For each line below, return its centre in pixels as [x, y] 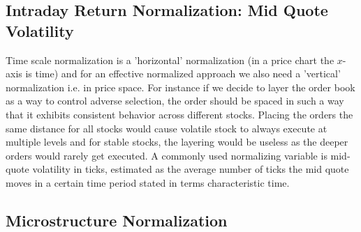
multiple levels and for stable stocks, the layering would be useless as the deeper [177, 142]
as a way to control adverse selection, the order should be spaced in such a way [175, 101]
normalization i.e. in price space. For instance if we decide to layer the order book [180, 87]
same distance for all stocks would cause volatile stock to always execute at [167, 128]
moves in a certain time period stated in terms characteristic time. [148, 182]
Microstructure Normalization [117, 220]
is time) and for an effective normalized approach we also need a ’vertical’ [183, 74]
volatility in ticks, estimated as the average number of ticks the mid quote [191, 169]
